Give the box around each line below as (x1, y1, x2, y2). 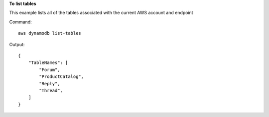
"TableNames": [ (28, 60, 68, 65)
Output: (9, 41, 25, 47)
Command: (9, 19, 32, 25)
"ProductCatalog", (39, 74, 84, 79)
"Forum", (39, 67, 60, 72)
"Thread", (39, 87, 63, 93)
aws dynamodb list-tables (18, 30, 82, 36)
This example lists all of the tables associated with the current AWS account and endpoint (9, 10, 194, 16)
